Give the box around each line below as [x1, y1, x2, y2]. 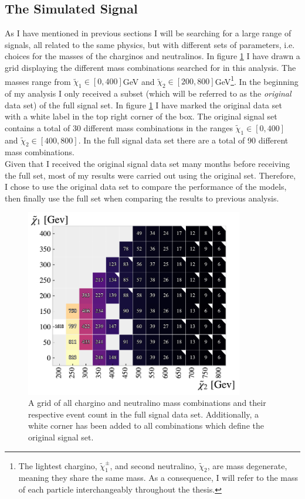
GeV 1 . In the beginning [215, 73, 299, 87]
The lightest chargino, [18, 459, 97, 471]
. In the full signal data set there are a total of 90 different [78, 134, 289, 146]
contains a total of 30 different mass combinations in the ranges [5, 121, 233, 134]
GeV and [123, 75, 155, 87]
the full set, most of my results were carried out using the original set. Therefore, [5, 169, 296, 181]
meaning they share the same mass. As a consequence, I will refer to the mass [18, 471, 299, 484]
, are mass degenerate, [207, 459, 287, 471]
